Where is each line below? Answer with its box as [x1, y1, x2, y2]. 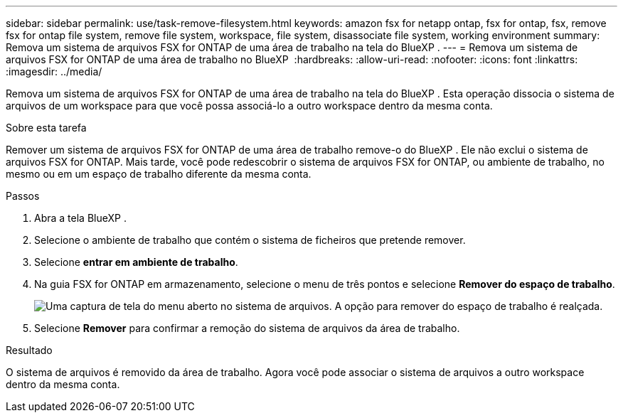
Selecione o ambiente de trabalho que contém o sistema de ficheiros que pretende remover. [34, 234, 466, 246]
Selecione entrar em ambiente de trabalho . [34, 256, 238, 268]
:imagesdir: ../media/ [6, 65, 102, 77]
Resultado [6, 344, 53, 356]
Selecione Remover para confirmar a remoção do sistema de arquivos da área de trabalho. [34, 322, 460, 334]
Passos [6, 190, 40, 202]
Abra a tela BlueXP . [34, 212, 127, 224]
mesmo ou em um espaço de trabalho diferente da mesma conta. [6, 168, 311, 180]
